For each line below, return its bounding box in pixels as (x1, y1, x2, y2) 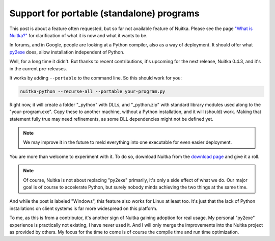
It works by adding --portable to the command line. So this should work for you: (9, 74, 182, 81)
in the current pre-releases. (9, 65, 67, 71)
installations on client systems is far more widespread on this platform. (9, 205, 158, 211)
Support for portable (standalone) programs (9, 8, 200, 19)
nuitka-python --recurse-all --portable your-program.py (20, 88, 166, 94)
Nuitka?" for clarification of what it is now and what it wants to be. (9, 32, 148, 38)
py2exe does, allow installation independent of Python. (9, 49, 125, 55)
